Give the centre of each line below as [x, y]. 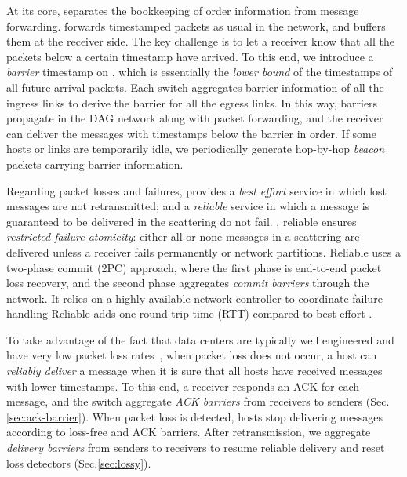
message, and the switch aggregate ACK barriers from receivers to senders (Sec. [198, 401]
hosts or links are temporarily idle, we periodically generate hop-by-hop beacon [196, 149]
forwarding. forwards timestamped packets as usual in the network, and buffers [196, 25]
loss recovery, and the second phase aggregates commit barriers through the [188, 283]
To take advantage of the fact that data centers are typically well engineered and [200, 339]
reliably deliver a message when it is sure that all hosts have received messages [194, 371]
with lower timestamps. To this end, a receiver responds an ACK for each [183, 386]
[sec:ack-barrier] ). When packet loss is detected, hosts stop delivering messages [194, 416]
